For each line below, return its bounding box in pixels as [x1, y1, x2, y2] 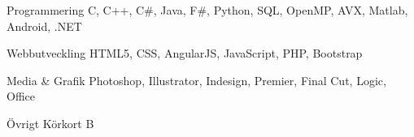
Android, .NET [7, 17, 82, 34]
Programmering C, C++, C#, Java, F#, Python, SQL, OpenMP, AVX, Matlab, [7, 2, 408, 18]
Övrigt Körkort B [7, 114, 94, 131]
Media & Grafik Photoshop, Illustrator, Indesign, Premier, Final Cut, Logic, [7, 71, 386, 88]
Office [7, 88, 35, 105]
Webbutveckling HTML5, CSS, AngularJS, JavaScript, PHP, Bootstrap [7, 45, 363, 62]
